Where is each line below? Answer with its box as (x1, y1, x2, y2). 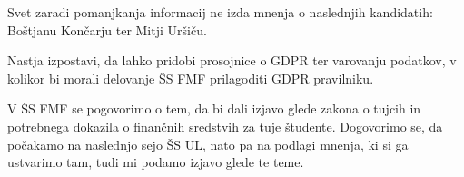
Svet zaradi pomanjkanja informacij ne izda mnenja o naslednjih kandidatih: (7, 3, 433, 21)
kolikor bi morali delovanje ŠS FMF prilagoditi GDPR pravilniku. (7, 68, 374, 87)
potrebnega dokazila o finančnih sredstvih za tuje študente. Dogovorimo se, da (7, 116, 443, 135)
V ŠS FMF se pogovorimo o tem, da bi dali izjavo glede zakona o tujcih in (7, 99, 421, 118)
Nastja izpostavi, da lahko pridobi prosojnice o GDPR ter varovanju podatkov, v (7, 51, 457, 70)
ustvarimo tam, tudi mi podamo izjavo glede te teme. (7, 152, 304, 172)
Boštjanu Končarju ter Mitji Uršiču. (7, 20, 207, 39)
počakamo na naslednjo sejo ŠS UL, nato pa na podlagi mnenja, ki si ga (7, 134, 409, 153)
